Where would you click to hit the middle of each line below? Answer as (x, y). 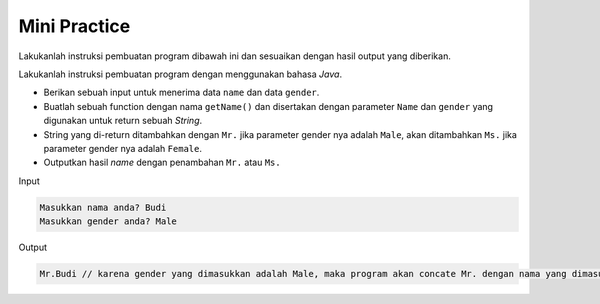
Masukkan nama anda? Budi (103, 207)
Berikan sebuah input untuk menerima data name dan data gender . (181, 92)
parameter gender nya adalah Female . (122, 148)
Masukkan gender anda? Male (108, 221)
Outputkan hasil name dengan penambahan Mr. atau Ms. (162, 162)
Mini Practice (74, 26)
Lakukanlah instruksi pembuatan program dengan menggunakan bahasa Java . (180, 74)
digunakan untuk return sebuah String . (123, 121)
